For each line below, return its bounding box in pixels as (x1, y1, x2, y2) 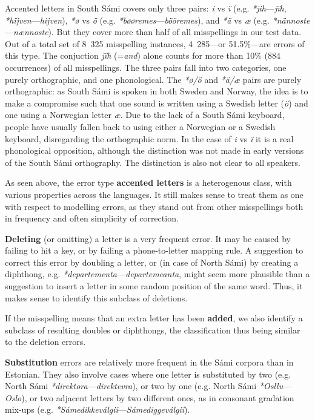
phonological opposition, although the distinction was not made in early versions (5, 144, 304, 157)
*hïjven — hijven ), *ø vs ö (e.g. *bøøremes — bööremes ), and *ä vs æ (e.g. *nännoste (5, 13, 310, 26)
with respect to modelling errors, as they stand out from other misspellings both (5, 200, 303, 212)
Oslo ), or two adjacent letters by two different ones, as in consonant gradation (5, 391, 294, 404)
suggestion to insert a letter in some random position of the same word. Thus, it (5, 280, 303, 292)
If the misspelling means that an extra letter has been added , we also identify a (5, 312, 303, 324)
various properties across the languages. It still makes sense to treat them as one (5, 188, 303, 200)
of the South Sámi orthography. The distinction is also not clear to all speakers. (5, 156, 300, 168)
